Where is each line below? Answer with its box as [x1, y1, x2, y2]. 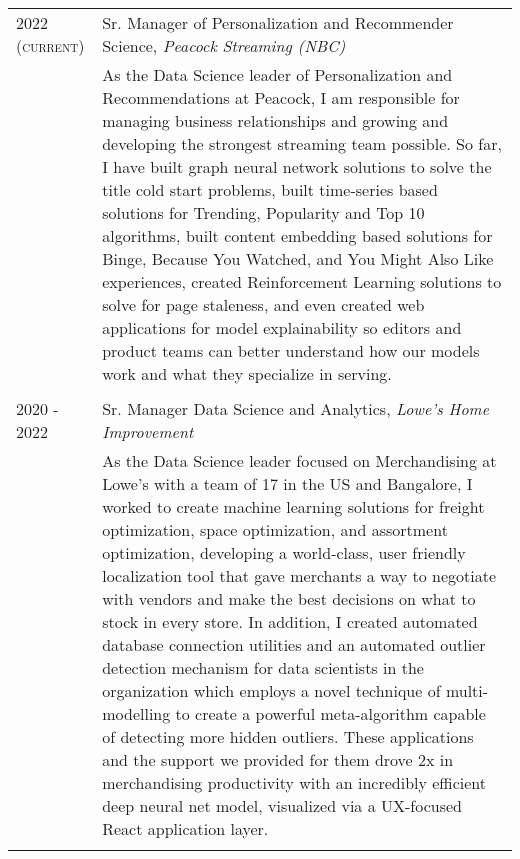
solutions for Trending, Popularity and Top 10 [102, 201, 425, 224]
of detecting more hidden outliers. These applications [102, 725, 474, 748]
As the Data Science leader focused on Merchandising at [102, 449, 497, 472]
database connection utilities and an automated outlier [102, 633, 486, 656]
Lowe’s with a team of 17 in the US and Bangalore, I [102, 472, 473, 495]
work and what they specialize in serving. [102, 362, 392, 385]
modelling [102, 702, 171, 725]
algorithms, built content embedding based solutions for [102, 224, 493, 247]
